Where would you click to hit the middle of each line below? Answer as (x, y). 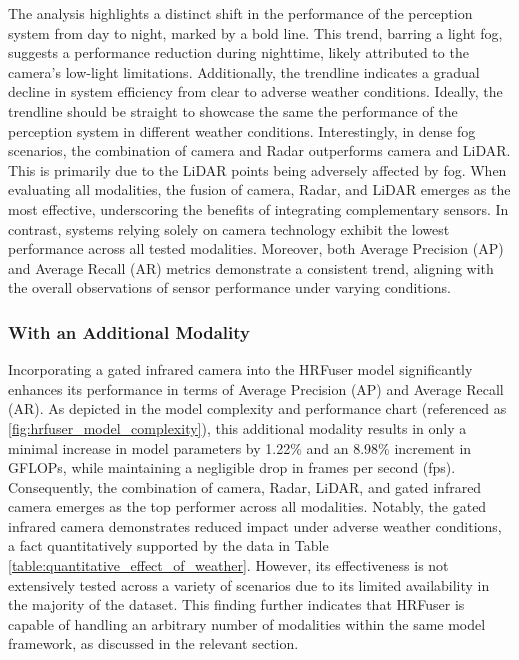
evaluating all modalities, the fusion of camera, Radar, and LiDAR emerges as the (259, 189)
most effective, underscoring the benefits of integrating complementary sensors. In (258, 208)
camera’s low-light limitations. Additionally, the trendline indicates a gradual (244, 71)
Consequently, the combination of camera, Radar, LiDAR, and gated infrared (245, 486)
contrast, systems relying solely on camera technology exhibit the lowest (229, 228)
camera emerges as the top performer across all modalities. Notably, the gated (247, 506)
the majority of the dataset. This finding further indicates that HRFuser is (236, 604)
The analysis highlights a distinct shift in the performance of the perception (240, 13)
